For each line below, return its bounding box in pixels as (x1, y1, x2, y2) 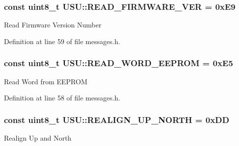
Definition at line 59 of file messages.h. (4, 36, 120, 46)
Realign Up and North (4, 133, 72, 143)
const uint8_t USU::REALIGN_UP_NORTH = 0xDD (4, 113, 230, 125)
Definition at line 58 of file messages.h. (4, 93, 120, 103)
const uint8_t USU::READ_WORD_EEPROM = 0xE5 (4, 57, 233, 69)
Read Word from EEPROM (4, 76, 88, 86)
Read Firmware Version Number (4, 20, 102, 30)
